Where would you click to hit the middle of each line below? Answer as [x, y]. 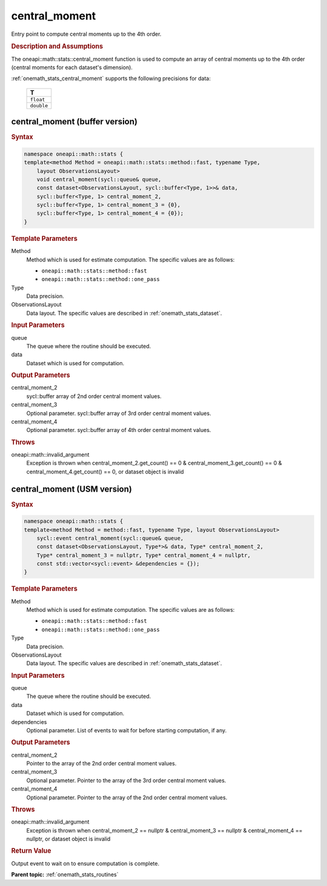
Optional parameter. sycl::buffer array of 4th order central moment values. [119, 430]
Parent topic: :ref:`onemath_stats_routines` [65, 874]
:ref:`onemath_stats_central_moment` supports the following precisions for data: [111, 78]
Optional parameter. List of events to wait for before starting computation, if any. [127, 731]
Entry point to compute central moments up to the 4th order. [86, 34]
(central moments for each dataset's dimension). [72, 67]
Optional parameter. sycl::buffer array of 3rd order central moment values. [119, 413]
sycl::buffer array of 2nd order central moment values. [94, 396]
